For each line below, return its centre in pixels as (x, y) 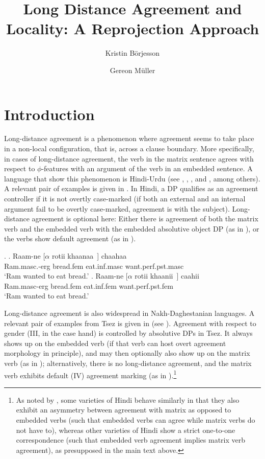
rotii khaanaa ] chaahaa (89, 255)
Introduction (49, 114)
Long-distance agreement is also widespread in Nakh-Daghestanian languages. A (129, 313)
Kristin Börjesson (132, 53)
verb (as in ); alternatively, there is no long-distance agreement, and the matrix (128, 363)
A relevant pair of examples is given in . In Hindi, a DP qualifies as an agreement (131, 188)
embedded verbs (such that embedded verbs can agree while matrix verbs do (136, 419)
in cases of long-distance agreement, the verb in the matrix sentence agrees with (129, 158)
